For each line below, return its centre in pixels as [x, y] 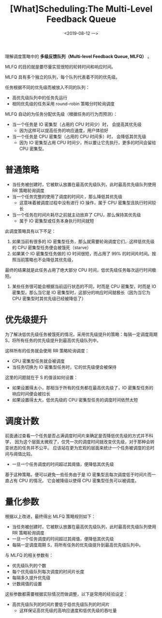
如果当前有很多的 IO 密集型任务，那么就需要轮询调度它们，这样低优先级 [83, 241]
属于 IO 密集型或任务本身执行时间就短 [57, 221]
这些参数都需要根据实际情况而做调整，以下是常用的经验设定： [66, 594]
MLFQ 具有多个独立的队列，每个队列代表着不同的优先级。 [62, 77]
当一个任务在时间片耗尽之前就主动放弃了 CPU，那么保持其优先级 [76, 215]
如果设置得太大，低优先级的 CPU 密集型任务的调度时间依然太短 [75, 400]
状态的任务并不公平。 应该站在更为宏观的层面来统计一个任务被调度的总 [80, 448]
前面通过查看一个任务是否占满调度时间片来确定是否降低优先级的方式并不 [77, 435]
